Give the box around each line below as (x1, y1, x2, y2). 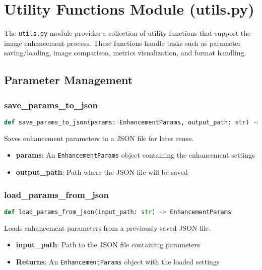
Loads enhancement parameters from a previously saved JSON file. (4, 222, 211, 233)
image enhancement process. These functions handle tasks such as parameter (4, 37, 241, 48)
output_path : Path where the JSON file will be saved (16, 167, 188, 177)
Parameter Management (4, 72, 133, 88)
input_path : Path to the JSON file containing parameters (16, 239, 200, 250)
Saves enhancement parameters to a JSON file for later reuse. (4, 132, 194, 143)
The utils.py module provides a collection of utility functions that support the (4, 28, 251, 38)
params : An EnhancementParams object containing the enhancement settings (16, 150, 255, 160)
